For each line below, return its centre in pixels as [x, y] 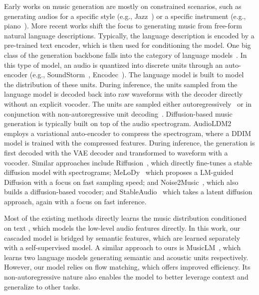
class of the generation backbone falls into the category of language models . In [126, 55]
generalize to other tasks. [42, 286]
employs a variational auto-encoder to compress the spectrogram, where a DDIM [128, 133]
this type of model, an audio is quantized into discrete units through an [114, 65]
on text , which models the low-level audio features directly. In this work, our [122, 228]
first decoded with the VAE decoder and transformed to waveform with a [116, 152]
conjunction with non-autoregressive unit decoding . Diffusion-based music [118, 113]
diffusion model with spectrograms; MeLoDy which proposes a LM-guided [119, 172]
